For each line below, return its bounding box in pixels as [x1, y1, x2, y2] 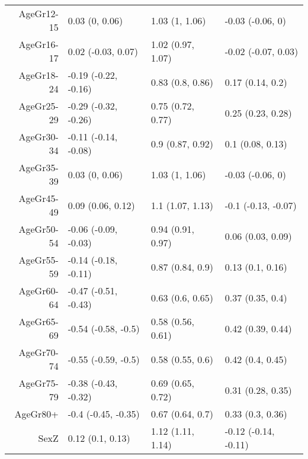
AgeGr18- [18, 68, 59, 82]
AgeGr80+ [14, 407, 59, 421]
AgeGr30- [18, 130, 59, 143]
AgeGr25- [18, 99, 59, 113]
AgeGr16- [18, 37, 59, 51]
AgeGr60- [18, 284, 59, 297]
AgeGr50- [18, 222, 59, 236]
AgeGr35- [18, 161, 59, 174]
